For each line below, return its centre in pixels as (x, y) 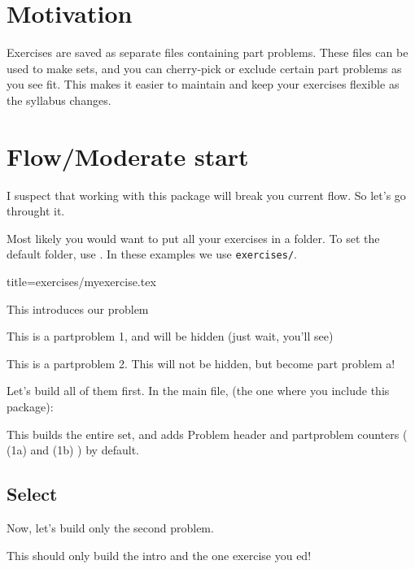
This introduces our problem (78, 308)
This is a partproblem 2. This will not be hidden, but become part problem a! (201, 363)
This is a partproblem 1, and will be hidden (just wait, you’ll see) (170, 336)
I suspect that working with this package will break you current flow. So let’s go (206, 195)
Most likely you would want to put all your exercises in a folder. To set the (193, 238)
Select (32, 494)
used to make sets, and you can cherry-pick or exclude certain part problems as (204, 68)
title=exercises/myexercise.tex (81, 282)
